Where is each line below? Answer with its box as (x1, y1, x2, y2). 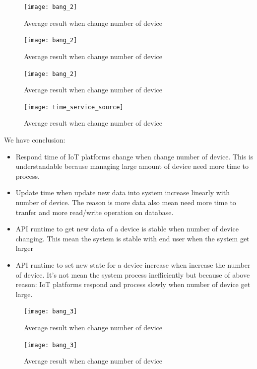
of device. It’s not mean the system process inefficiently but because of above (15, 269, 250, 280)
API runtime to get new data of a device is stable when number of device (15, 223, 239, 234)
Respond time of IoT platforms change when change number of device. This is (15, 151, 254, 161)
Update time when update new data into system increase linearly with (15, 187, 230, 198)
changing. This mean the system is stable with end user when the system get (15, 233, 250, 243)
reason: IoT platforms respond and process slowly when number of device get (15, 279, 251, 290)
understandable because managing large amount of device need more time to (15, 161, 249, 171)
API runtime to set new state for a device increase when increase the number (15, 259, 251, 270)
